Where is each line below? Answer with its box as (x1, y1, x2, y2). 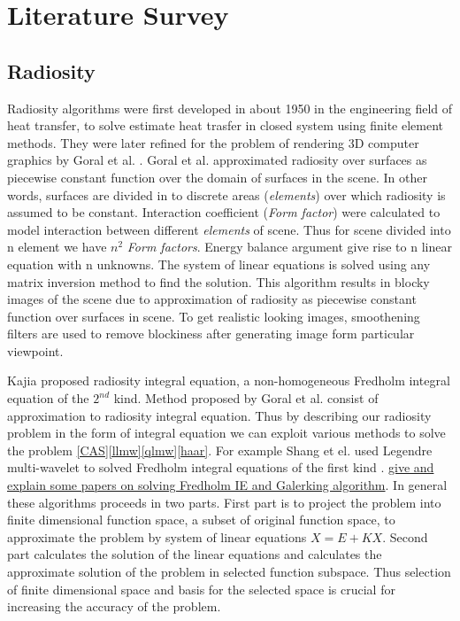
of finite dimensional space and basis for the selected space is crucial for (7, 579, 395, 598)
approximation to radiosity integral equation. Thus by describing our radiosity (7, 406, 432, 424)
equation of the (7, 389, 89, 408)
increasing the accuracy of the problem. (7, 597, 221, 616)
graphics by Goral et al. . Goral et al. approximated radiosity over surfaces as (7, 151, 427, 169)
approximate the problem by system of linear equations (7, 527, 307, 546)
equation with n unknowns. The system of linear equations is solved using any (7, 254, 431, 273)
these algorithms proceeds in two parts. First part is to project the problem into (7, 493, 441, 511)
